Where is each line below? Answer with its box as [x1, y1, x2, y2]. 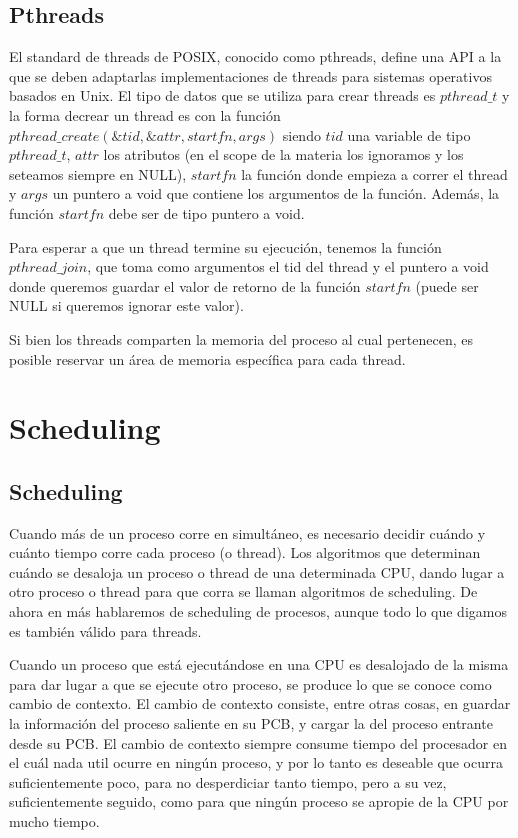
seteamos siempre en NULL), [9, 163, 187, 184]
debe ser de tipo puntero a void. [108, 202, 305, 223]
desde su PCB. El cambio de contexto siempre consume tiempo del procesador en [9, 732, 508, 753]
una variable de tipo [347, 124, 471, 145]
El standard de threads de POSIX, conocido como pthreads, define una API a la [9, 46, 502, 67]
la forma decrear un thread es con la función [9, 104, 281, 125]
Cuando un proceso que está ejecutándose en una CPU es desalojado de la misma [9, 654, 509, 675]
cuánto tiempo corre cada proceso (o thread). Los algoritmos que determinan [9, 542, 481, 563]
